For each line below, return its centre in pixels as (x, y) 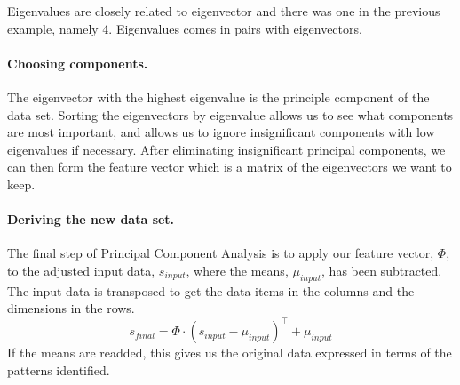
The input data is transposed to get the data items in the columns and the (211, 290)
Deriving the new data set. (91, 219)
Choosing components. (78, 63)
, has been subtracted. (382, 270)
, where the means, (237, 270)
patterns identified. (59, 370)
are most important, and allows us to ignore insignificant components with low (221, 132)
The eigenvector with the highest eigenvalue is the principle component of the (218, 96)
